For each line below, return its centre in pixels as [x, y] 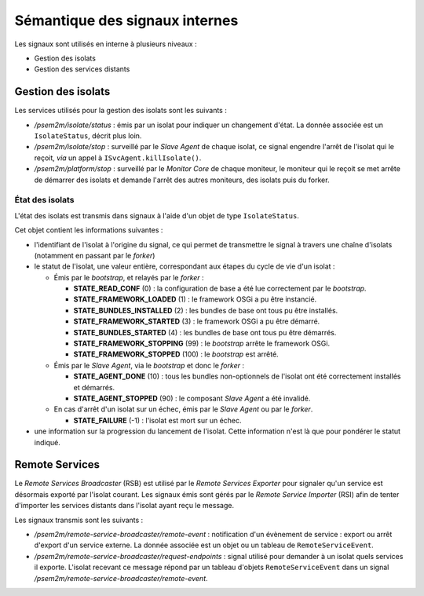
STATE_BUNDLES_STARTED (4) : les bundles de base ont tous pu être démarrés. [205, 332]
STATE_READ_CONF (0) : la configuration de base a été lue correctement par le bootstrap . [220, 289]
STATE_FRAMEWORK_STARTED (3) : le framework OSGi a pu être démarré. [197, 321]
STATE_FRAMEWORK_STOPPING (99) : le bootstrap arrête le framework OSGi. [201, 344]
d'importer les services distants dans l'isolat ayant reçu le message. [124, 506]
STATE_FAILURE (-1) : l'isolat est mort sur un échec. [158, 420]
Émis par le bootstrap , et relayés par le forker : [129, 277]
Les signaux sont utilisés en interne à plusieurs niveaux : [106, 44]
